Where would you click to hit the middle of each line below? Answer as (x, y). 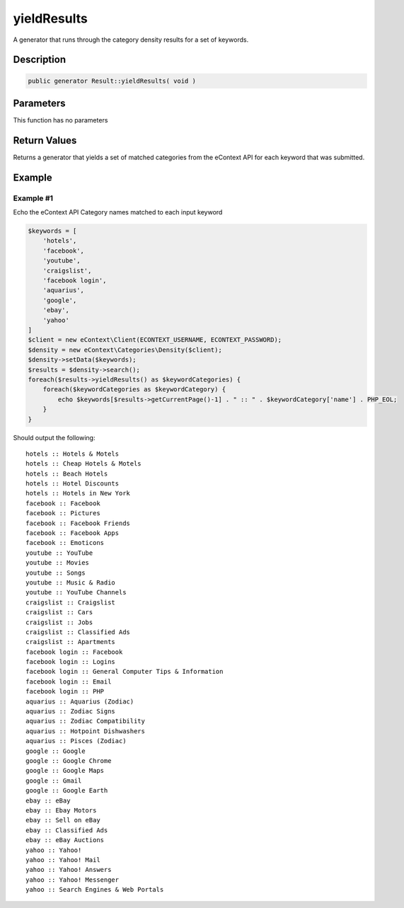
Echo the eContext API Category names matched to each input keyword (118, 212)
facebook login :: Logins (71, 662)
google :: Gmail (54, 781)
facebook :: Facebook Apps (73, 533)
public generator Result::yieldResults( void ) (112, 81)
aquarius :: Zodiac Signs (71, 712)
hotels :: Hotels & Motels (73, 454)
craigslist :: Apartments (71, 642)
